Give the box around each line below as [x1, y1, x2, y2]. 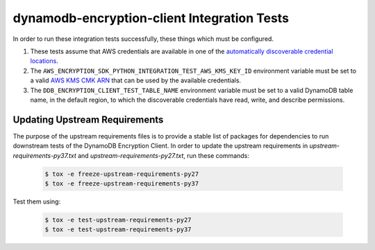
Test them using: [12, 197, 61, 206]
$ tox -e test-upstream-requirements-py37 [44, 226, 192, 233]
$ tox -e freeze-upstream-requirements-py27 [44, 170, 199, 178]
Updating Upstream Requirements [12, 114, 164, 125]
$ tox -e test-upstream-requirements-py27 [44, 215, 192, 224]
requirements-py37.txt [12, 151, 76, 159]
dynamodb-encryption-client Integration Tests [12, 10, 290, 26]
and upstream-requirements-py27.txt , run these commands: [77, 151, 250, 159]
